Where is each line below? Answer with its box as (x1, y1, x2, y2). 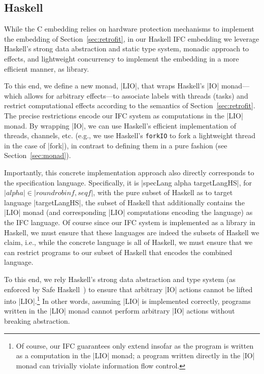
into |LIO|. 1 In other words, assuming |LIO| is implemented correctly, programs (4, 294, 251, 306)
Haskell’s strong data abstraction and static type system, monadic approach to (4, 43, 249, 54)
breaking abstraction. (4, 315, 70, 326)
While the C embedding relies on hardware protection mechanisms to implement (4, 23, 254, 34)
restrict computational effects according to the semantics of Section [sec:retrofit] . (4, 100, 255, 111)
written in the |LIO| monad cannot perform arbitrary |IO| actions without (4, 305, 235, 316)
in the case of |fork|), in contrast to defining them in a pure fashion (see (4, 140, 227, 150)
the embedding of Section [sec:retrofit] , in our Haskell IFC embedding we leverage (4, 33, 259, 44)
